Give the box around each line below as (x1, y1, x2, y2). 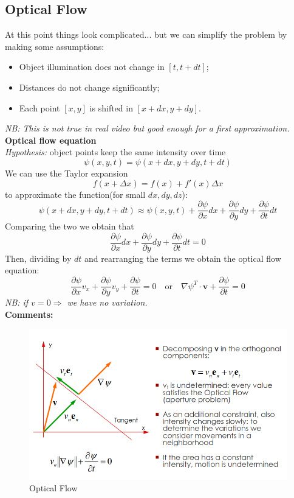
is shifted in (89, 101, 133, 114)
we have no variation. (67, 296, 148, 309)
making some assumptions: (5, 40, 104, 52)
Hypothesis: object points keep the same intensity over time (5, 146, 226, 158)
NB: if (5, 296, 29, 309)
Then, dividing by (5, 251, 72, 264)
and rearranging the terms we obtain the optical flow (84, 251, 281, 264)
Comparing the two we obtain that (5, 220, 134, 233)
